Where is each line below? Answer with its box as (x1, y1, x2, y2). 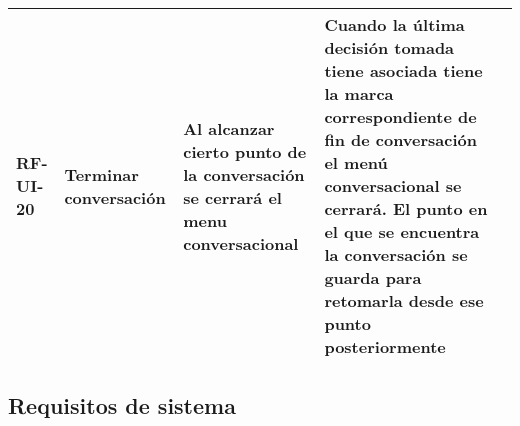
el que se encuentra (324, 220, 480, 243)
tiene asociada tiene (324, 59, 483, 82)
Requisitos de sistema (8, 390, 236, 421)
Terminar (64, 162, 139, 186)
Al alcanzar (183, 116, 275, 140)
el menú (324, 151, 388, 174)
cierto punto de (183, 139, 307, 163)
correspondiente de (324, 105, 477, 128)
